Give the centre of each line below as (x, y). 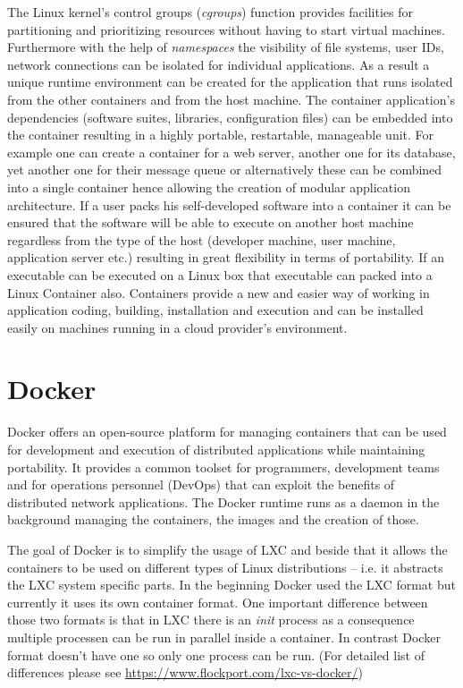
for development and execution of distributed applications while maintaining (216, 449)
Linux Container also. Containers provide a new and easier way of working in (219, 292)
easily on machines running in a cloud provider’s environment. (177, 327)
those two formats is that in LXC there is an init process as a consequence (211, 620)
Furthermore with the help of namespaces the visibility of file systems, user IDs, (226, 47)
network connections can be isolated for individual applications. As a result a (219, 64)
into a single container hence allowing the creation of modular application (209, 187)
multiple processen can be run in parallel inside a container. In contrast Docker (224, 637)
